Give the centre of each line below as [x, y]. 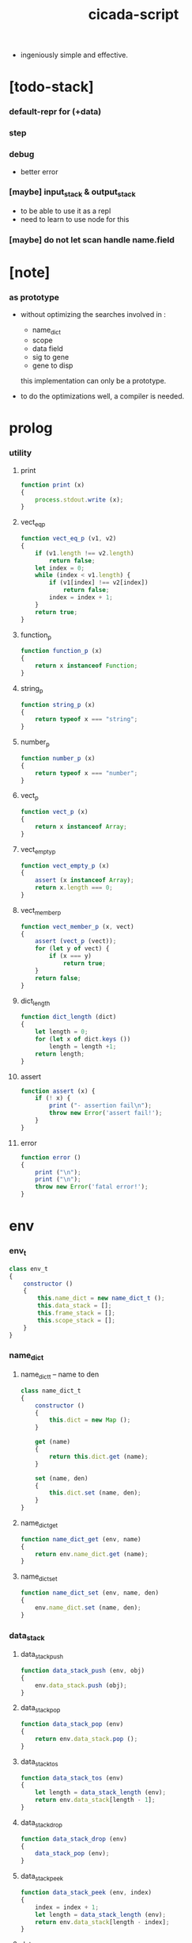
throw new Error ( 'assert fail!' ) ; [106, 1113]
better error [39, 171]
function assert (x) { [58, 1091]
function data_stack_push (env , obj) [83, 1670]
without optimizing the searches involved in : [93, 315]
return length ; [60, 1054]
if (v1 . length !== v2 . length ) [85, 553]
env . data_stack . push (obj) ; [81, 1685]
